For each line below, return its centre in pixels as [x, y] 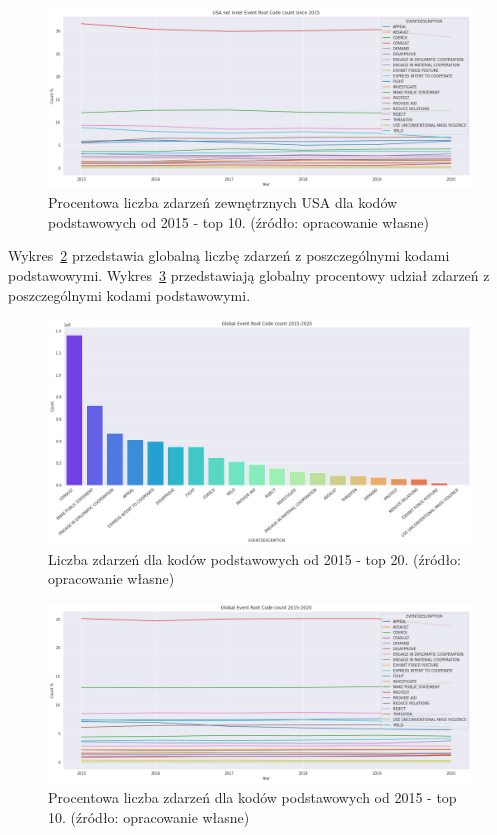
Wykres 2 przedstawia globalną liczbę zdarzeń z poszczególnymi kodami [229, 255]
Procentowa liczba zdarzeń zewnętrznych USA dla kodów [223, 202]
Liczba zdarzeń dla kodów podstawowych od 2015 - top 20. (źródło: [254, 558]
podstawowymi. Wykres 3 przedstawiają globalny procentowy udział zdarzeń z [249, 274]
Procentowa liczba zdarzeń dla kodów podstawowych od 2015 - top [252, 797]
